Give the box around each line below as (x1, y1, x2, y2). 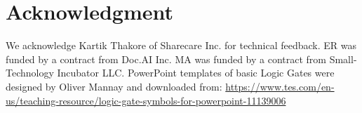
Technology (6, 65, 54, 80)
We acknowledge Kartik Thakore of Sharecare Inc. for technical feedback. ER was (6, 38, 356, 53)
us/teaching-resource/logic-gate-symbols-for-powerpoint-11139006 (6, 93, 286, 107)
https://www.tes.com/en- (225, 79, 335, 93)
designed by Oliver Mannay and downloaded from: (6, 79, 222, 93)
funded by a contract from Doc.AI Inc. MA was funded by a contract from (6, 51, 326, 66)
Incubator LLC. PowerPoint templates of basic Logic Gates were (57, 65, 335, 80)
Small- (329, 51, 357, 66)
